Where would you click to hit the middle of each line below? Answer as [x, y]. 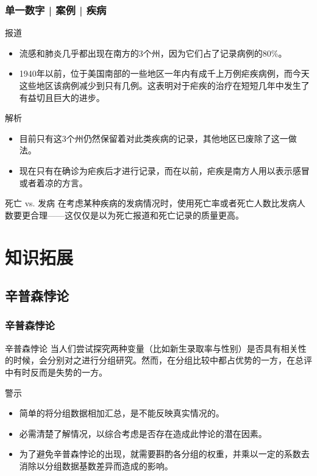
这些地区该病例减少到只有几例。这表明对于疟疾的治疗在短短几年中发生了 [164, 85]
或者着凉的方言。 [53, 182]
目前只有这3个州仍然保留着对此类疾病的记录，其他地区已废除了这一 [154, 138]
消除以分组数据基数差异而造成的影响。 [96, 465]
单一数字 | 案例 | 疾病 [56, 9]
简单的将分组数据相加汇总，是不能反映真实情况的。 [122, 413]
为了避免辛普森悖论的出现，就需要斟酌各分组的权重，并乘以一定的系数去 [164, 454]
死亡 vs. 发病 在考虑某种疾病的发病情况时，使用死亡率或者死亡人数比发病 [151, 203]
